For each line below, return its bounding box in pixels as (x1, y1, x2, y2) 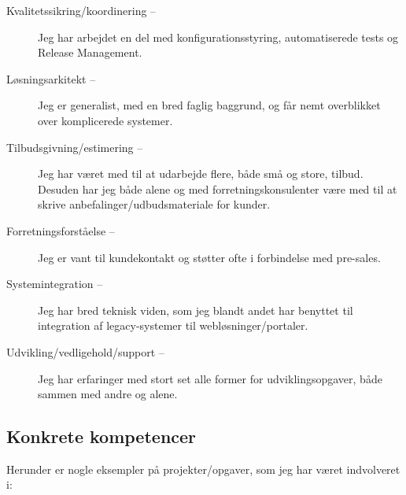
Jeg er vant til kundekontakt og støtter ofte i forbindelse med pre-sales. (38, 249, 381, 265)
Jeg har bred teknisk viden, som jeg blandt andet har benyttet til (38, 301, 353, 318)
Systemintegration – (6, 275, 103, 292)
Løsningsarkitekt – (6, 70, 96, 87)
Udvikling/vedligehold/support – (6, 343, 164, 360)
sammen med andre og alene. (38, 386, 178, 402)
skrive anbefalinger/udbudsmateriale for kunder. (38, 196, 271, 212)
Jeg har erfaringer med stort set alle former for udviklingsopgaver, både (38, 370, 382, 386)
